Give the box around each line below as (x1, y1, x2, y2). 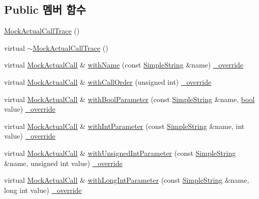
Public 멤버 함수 (4, 2, 86, 17)
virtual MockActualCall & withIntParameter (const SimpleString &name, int (4, 120, 245, 131)
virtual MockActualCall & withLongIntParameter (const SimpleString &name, (4, 175, 249, 185)
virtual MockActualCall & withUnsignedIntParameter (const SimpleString (4, 147, 236, 158)
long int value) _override (4, 184, 82, 195)
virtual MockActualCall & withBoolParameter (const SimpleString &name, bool (4, 93, 255, 104)
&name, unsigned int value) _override (4, 157, 123, 168)
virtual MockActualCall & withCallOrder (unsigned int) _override (4, 76, 212, 87)
